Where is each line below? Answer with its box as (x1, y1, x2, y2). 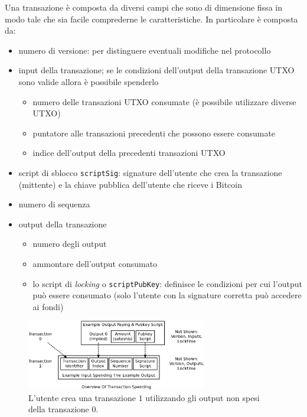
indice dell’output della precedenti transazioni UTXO (32, 146, 226, 159)
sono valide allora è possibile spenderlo (18, 75, 159, 87)
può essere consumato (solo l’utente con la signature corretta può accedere (32, 289, 302, 301)
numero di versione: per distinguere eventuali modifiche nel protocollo (18, 44, 271, 56)
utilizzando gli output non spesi (145, 391, 260, 403)
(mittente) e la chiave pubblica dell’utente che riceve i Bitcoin (18, 178, 242, 190)
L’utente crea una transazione (28, 391, 136, 403)
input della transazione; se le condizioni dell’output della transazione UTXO (18, 64, 295, 76)
